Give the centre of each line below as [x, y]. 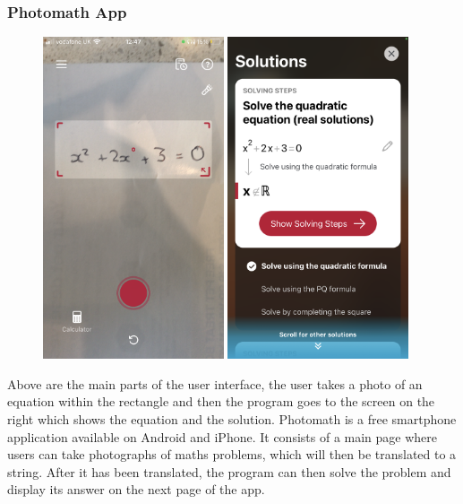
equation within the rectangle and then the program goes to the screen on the [221, 401]
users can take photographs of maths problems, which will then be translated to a [232, 454]
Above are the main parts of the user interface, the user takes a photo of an [215, 383]
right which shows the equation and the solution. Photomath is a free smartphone [232, 419]
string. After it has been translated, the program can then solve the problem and [229, 471]
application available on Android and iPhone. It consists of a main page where [223, 436]
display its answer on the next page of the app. [136, 489]
